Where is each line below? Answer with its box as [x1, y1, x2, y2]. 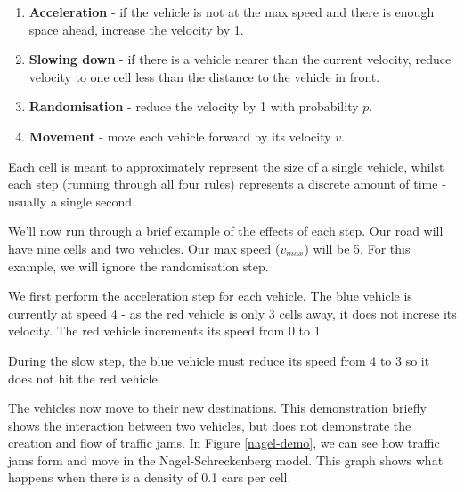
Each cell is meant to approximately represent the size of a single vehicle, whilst [8, 157, 444, 175]
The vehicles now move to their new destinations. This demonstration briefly [8, 399, 427, 417]
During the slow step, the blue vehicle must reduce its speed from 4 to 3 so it [8, 351, 430, 369]
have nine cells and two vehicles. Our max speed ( [8, 238, 281, 257]
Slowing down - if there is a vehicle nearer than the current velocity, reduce [28, 50, 452, 69]
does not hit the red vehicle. [8, 368, 161, 387]
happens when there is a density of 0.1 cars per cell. [8, 468, 291, 487]
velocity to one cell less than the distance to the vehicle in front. [28, 67, 380, 85]
